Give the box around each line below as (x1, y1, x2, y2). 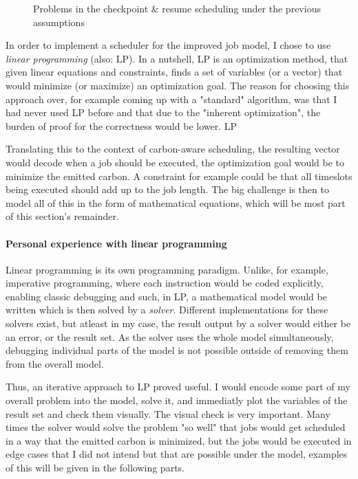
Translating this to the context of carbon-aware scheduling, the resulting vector (6, 142, 340, 156)
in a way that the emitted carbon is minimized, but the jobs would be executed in (6, 433, 352, 447)
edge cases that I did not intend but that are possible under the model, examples (6, 447, 348, 461)
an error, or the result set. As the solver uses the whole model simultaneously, (6, 329, 334, 344)
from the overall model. (6, 356, 104, 370)
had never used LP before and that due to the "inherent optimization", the (6, 105, 321, 120)
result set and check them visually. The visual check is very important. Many (6, 406, 330, 421)
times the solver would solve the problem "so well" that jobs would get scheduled (6, 420, 346, 434)
